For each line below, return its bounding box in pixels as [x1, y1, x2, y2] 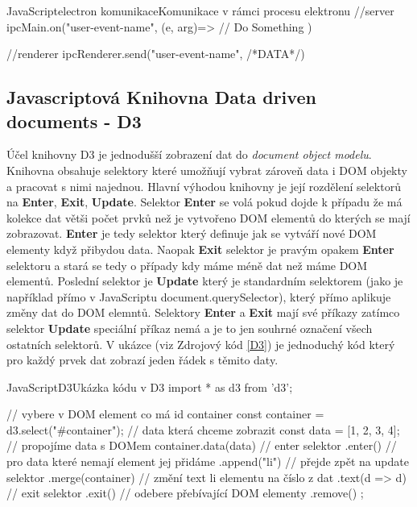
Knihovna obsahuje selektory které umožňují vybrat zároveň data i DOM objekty [6, 161, 407, 178]
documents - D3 [6, 108, 142, 133]
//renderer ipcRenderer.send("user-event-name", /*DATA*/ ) [6, 45, 305, 62]
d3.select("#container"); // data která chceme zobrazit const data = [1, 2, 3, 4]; [6, 421, 400, 438]
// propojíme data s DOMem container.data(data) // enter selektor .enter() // [6, 437, 397, 454]
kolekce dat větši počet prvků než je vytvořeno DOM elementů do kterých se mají [6, 209, 411, 226]
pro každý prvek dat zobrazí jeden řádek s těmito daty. [6, 351, 279, 368]
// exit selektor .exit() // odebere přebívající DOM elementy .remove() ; [6, 484, 364, 501]
